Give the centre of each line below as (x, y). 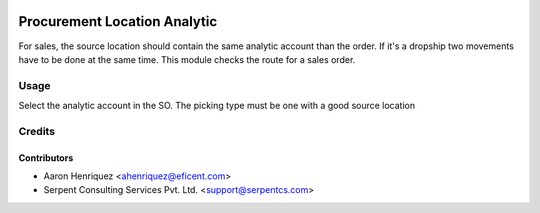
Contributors (46, 157)
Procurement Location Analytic (118, 21)
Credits (36, 131)
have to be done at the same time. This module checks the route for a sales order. (187, 59)
